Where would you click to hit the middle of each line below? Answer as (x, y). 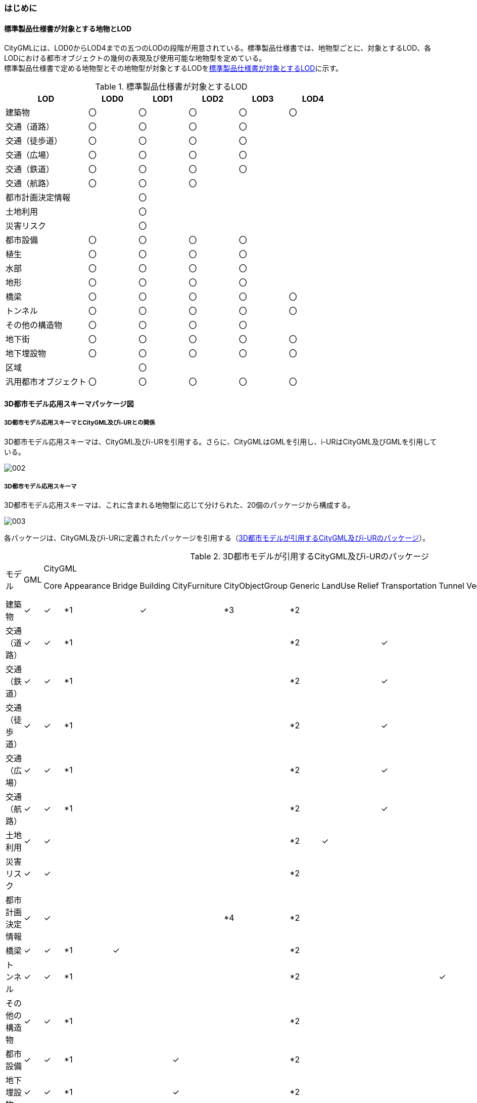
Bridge (125, 586)
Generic (305, 586)
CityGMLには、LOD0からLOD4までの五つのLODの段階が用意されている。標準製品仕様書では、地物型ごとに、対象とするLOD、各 (218, 48)
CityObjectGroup (256, 586)
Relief (368, 586)
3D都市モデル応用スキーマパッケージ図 (69, 403)
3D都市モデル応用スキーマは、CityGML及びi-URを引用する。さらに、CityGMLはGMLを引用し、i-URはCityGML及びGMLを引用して (221, 441)
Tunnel (451, 586)
